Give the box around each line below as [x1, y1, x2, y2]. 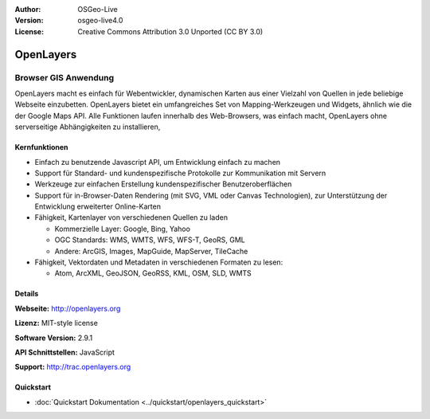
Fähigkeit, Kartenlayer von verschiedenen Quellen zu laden [34, 213, 229, 222]
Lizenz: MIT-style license [14, 319, 99, 328]
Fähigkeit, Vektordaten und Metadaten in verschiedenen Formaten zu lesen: [34, 257, 283, 267]
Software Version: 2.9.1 [14, 333, 93, 343]
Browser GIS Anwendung [14, 72, 115, 83]
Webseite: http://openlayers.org [14, 303, 121, 313]
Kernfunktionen [14, 143, 68, 152]
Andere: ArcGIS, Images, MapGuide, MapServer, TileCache [54, 246, 248, 256]
